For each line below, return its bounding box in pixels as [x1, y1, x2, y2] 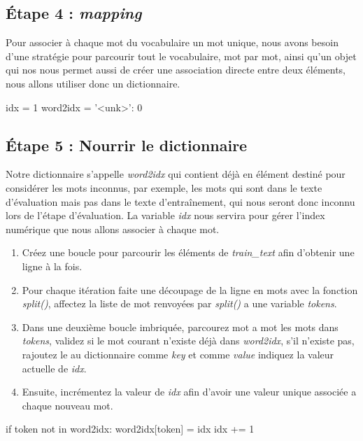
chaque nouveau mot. [22, 398, 113, 412]
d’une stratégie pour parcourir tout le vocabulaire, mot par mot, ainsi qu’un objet [6, 48, 357, 63]
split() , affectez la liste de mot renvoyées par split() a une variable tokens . [22, 296, 337, 311]
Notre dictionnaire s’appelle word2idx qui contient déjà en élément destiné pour [6, 167, 346, 181]
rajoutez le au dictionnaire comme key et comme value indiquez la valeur [22, 346, 334, 361]
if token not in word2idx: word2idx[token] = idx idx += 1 [6, 421, 255, 436]
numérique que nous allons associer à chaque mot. [6, 221, 220, 236]
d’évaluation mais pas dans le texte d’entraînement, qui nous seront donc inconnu [6, 194, 355, 209]
